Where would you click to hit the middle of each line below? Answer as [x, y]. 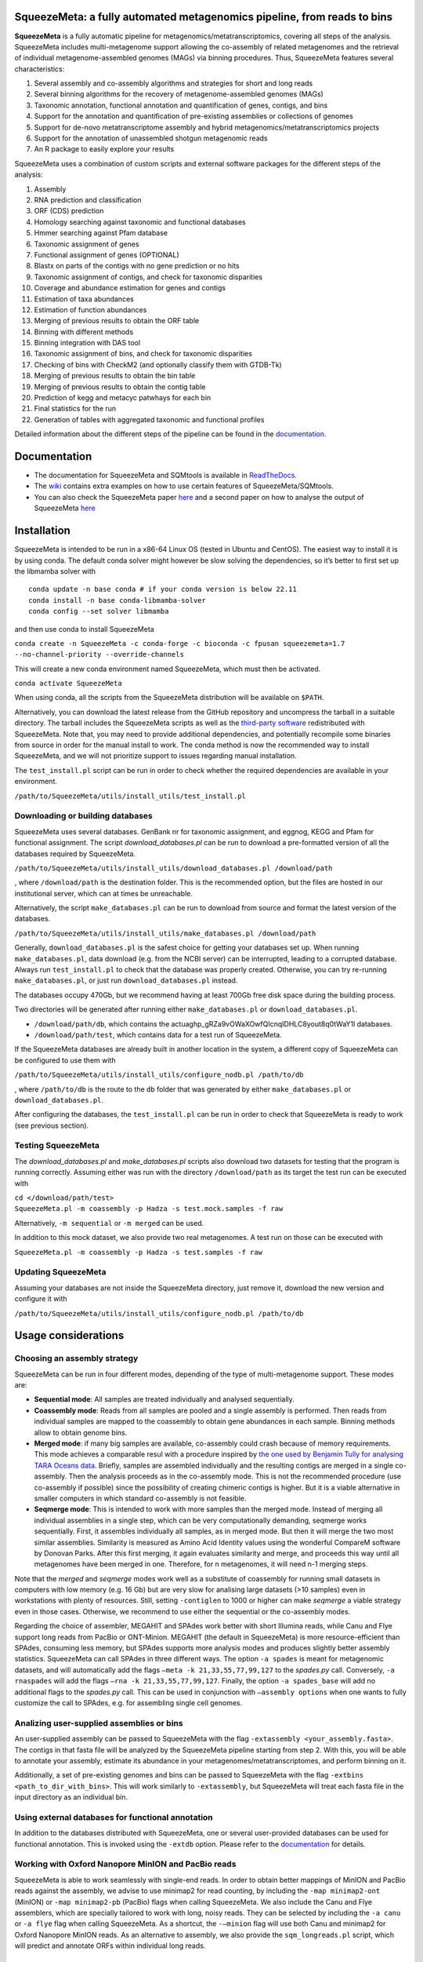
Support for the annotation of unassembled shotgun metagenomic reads [151, 138]
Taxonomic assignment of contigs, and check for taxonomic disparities [148, 277]
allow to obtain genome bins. [81, 1432]
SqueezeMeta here [65, 508]
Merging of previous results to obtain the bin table [115, 376]
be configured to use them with [65, 1060]
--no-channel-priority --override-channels [99, 655]
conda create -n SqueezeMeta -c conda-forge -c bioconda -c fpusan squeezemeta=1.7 [180, 643]
